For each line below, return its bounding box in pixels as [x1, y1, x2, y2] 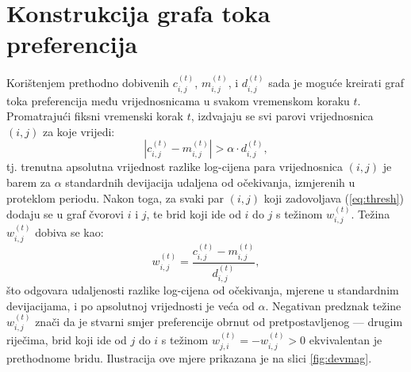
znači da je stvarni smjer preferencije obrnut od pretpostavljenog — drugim [35, 313, 403, 329]
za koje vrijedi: [42, 123, 115, 139]
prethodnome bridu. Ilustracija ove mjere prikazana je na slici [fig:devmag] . [6, 349, 372, 366]
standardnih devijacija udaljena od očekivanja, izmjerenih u [65, 173, 355, 190]
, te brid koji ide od [146, 205, 241, 222]
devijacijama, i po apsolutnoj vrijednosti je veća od [6, 297, 255, 313]
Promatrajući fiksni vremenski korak [6, 108, 183, 124]
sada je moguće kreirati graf [268, 74, 405, 91]
